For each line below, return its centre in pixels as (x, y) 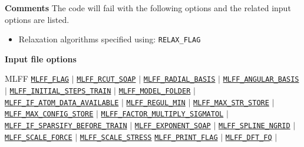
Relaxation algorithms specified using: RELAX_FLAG (110, 39)
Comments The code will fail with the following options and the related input (148, 8)
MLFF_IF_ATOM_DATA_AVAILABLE (62, 103)
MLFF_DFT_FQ (249, 137)
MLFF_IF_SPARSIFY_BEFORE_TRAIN (66, 126)
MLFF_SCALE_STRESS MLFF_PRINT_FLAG (149, 137)
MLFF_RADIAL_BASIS (179, 80)
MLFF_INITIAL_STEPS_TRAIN (60, 91)
